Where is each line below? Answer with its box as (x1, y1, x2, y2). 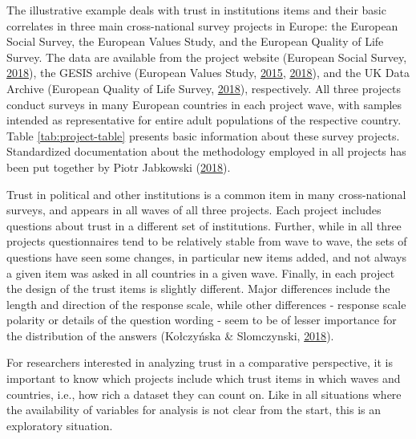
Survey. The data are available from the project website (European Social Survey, (6, 48, 407, 65)
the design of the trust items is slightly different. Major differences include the (6, 280, 390, 297)
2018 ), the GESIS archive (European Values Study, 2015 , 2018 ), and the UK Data (6, 64, 410, 81)
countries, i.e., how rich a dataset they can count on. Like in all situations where (6, 385, 402, 402)
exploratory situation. (6, 417, 113, 433)
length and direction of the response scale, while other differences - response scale (6, 295, 406, 312)
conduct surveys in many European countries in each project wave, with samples (6, 96, 402, 112)
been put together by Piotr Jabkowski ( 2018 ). (6, 158, 231, 175)
